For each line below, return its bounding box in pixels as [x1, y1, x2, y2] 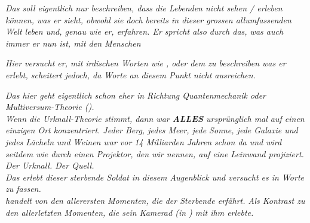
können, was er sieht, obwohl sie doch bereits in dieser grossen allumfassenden [5, 13, 291, 26]
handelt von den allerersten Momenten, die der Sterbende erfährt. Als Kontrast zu [5, 194, 305, 206]
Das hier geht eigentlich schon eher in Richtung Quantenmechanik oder [5, 88, 266, 101]
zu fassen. [5, 182, 41, 195]
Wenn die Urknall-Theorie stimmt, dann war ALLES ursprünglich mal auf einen [5, 112, 305, 124]
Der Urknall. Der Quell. [5, 159, 94, 172]
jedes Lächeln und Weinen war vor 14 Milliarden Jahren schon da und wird [5, 135, 282, 148]
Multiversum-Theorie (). [5, 100, 94, 113]
